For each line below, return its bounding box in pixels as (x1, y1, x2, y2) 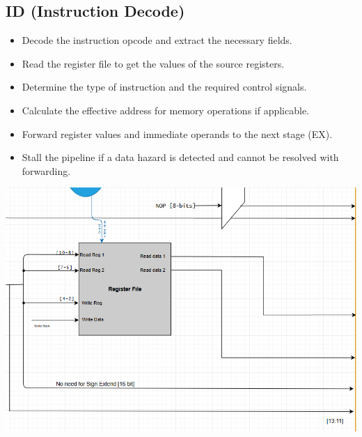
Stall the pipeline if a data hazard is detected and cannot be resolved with (22, 150, 339, 164)
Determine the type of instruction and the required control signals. (22, 79, 307, 94)
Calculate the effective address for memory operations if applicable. (22, 102, 309, 117)
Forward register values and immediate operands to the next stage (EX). (22, 126, 333, 141)
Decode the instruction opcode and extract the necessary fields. (22, 33, 292, 47)
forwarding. (22, 163, 71, 178)
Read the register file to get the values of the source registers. (22, 56, 285, 70)
